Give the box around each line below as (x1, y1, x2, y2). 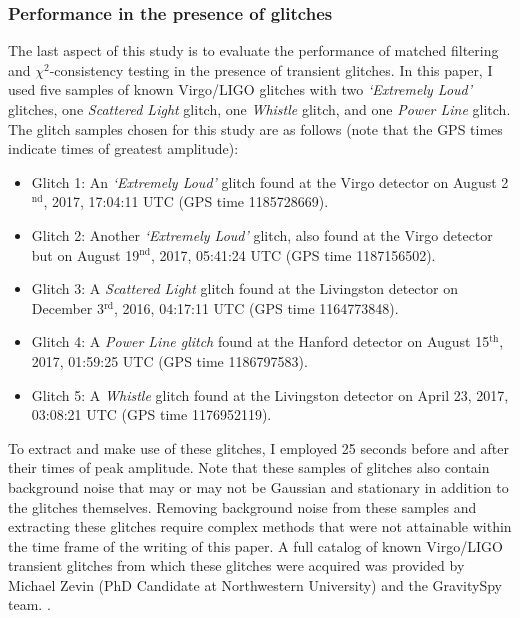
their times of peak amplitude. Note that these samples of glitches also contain (8, 457, 490, 478)
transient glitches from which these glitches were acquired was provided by (8, 555, 465, 576)
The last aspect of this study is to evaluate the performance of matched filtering (8, 40, 499, 61)
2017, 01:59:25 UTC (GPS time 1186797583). (31, 350, 308, 371)
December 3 (31, 297, 104, 318)
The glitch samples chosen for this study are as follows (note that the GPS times (8, 118, 503, 139)
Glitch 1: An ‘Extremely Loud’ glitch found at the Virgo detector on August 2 (31, 171, 509, 192)
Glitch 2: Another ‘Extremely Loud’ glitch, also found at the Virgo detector (31, 224, 493, 245)
